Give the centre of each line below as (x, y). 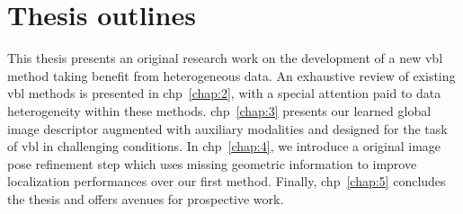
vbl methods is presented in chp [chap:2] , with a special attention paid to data (224, 93)
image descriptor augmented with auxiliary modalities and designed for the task (227, 128)
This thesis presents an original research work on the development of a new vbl (225, 58)
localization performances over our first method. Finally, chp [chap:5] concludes (227, 181)
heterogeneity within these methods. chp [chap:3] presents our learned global (219, 110)
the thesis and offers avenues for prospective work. (146, 198)
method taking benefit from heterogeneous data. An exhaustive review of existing (231, 75)
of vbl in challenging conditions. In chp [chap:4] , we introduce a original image (224, 146)
